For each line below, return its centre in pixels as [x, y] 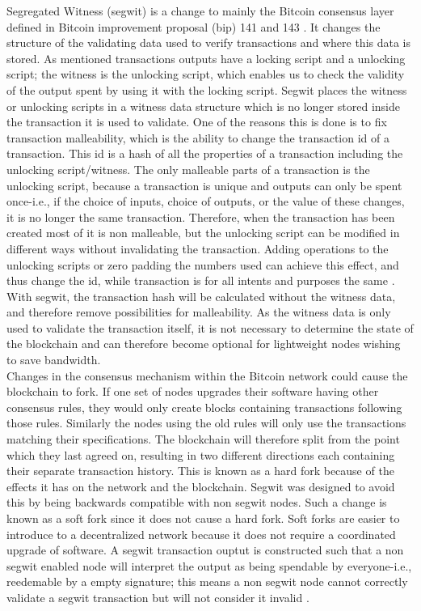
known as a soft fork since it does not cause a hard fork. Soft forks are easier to [203, 518]
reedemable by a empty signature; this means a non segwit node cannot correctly [207, 581]
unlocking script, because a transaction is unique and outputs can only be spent [204, 185]
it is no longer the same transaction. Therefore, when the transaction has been [201, 216]
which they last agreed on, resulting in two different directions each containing [201, 454]
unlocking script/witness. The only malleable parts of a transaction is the [188, 169]
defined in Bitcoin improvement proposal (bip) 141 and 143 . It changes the [194, 26]
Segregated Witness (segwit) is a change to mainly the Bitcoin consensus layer [200, 11]
